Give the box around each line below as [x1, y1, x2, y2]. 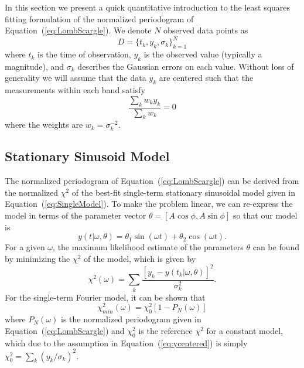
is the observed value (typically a [144, 48, 262, 60]
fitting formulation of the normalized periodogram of [5, 12, 194, 25]
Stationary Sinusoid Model [5, 147, 170, 165]
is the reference [138, 324, 193, 336]
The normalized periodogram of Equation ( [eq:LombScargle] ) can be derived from [5, 175, 299, 187]
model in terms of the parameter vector [5, 209, 146, 222]
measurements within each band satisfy [5, 84, 145, 96]
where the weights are [5, 118, 83, 131]
